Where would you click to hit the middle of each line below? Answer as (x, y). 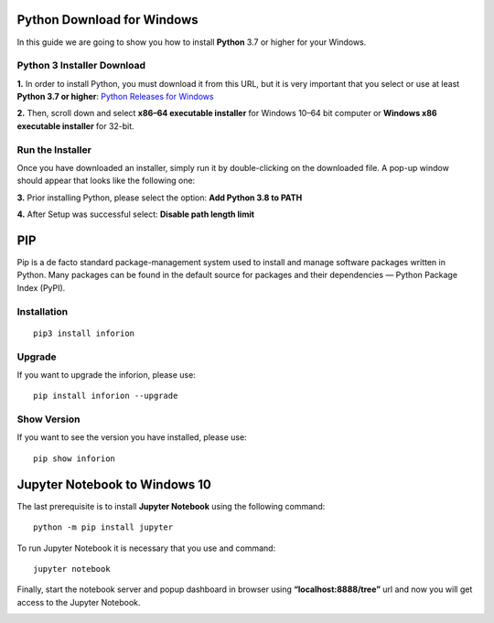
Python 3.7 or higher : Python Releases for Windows (115, 97)
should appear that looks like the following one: (106, 181)
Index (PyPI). (41, 287)
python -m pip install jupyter (103, 527)
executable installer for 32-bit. (75, 126)
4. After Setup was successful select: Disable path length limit (136, 214)
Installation (43, 311)
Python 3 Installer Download (81, 66)
